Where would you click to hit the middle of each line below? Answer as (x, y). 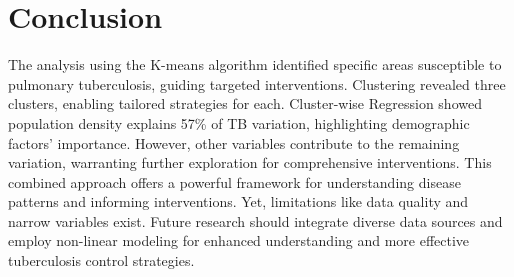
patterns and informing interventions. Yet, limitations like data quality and (238, 201)
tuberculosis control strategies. (101, 260)
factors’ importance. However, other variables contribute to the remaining (234, 142)
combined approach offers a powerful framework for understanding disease (234, 181)
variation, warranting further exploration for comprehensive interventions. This (250, 162)
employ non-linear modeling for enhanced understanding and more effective (239, 240)
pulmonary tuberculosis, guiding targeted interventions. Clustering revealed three (257, 83)
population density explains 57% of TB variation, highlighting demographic (239, 122)
